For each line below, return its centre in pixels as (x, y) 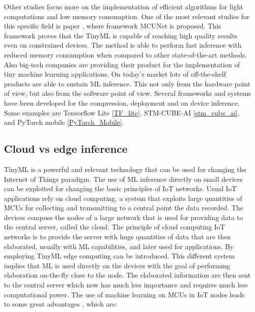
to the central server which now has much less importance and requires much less (126, 285)
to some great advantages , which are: (61, 304)
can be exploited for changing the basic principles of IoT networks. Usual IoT (120, 188)
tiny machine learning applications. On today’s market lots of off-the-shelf (115, 74)
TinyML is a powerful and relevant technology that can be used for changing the (125, 169)
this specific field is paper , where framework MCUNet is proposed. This (113, 26)
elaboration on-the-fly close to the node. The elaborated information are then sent (127, 275)
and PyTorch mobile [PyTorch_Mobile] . (64, 122)
